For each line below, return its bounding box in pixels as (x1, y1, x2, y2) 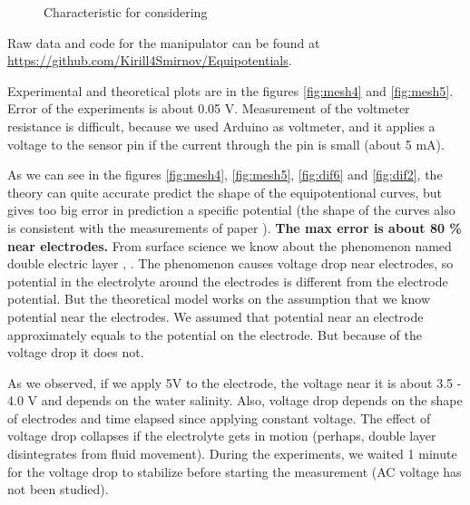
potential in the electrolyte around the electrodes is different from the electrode (7, 271, 448, 290)
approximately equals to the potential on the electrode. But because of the (7, 325, 422, 344)
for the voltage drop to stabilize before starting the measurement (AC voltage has (7, 461, 462, 481)
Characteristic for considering (44, 3, 208, 21)
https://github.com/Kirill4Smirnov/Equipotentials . (7, 51, 292, 70)
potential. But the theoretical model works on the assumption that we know (7, 289, 430, 308)
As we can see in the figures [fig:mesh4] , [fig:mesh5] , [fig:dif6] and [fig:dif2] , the (7, 165, 443, 184)
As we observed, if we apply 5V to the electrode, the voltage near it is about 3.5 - (7, 373, 462, 392)
